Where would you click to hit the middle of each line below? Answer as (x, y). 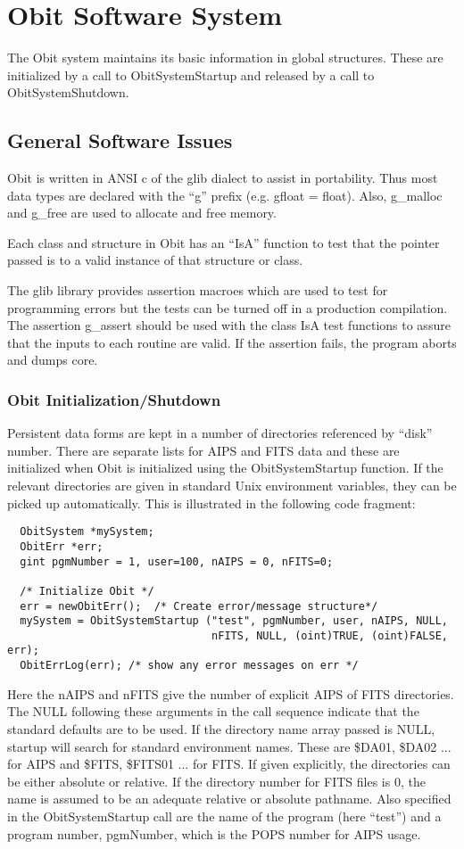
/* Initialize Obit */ (87, 591)
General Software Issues (120, 140)
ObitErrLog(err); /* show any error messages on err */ (189, 666)
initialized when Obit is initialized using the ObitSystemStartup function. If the (225, 468)
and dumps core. (53, 360)
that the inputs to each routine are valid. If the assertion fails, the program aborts (232, 342)
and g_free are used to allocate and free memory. (142, 213)
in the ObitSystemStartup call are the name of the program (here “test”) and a (224, 816)
